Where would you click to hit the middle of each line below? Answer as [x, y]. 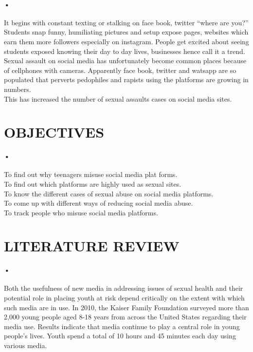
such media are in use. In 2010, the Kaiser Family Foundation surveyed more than [126, 307]
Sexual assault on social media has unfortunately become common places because [125, 61]
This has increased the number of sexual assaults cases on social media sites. [118, 98]
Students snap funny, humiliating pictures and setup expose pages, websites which [126, 32]
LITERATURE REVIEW [92, 246]
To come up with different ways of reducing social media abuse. [99, 203]
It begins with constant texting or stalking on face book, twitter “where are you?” [126, 22]
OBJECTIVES [54, 132]
